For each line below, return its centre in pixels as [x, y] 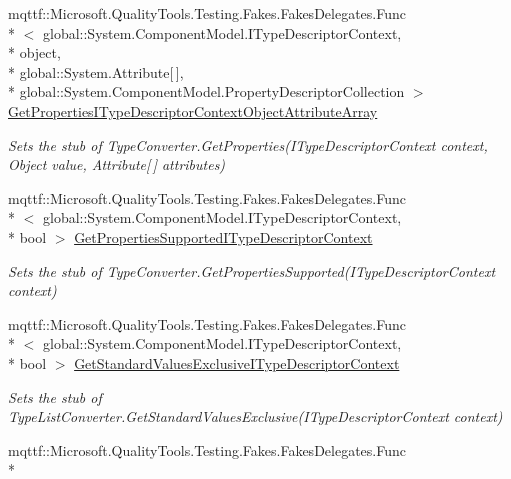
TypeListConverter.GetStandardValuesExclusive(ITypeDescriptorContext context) [255, 416]
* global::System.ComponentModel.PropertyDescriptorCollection [206, 91]
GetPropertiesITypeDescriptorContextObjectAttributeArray [193, 110]
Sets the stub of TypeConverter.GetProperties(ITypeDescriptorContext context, [248, 144]
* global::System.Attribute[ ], [96, 71]
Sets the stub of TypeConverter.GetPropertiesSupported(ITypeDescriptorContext [252, 270]
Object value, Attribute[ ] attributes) [117, 164]
